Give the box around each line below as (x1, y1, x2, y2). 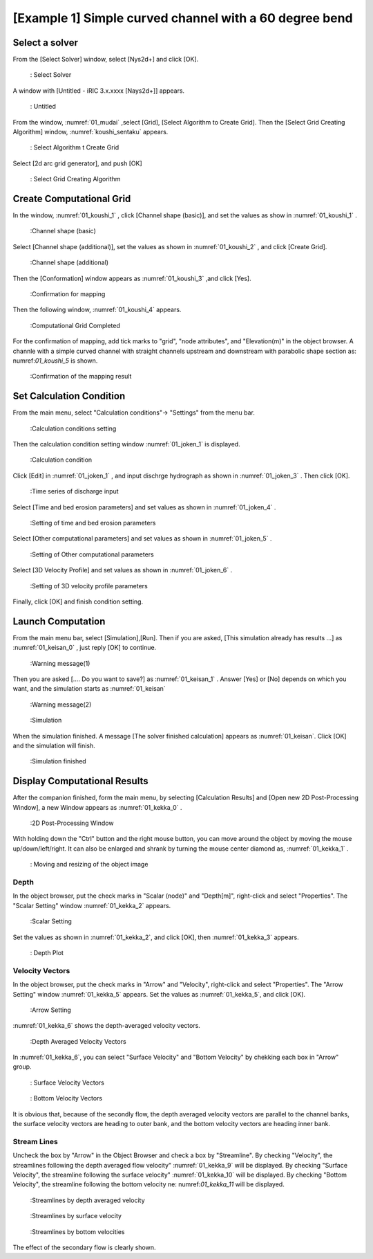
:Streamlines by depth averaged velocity (30, 1196, 145, 1204)
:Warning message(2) (30, 700, 92, 709)
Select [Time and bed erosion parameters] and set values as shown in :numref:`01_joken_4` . (12, 502, 276, 511)
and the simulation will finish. (12, 741, 96, 750)
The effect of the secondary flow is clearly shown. (12, 1243, 156, 1251)
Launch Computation (12, 615, 106, 627)
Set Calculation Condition (12, 390, 126, 402)
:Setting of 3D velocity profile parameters (30, 581, 148, 590)
